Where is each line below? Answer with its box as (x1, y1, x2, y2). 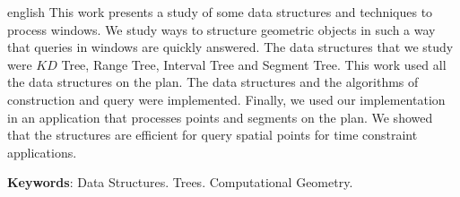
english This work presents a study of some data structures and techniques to (7, 3, 433, 21)
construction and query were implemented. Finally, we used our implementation (7, 90, 446, 108)
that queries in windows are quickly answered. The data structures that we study (7, 38, 454, 56)
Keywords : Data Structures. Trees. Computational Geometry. (7, 173, 353, 192)
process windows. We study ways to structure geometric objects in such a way (7, 20, 436, 39)
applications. (7, 142, 77, 161)
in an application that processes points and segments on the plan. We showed (7, 107, 433, 126)
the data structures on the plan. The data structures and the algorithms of (7, 73, 419, 91)
